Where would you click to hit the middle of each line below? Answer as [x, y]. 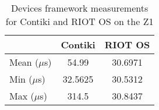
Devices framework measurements [80, 8]
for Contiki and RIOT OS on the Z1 [79, 21]
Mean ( [24, 62]
